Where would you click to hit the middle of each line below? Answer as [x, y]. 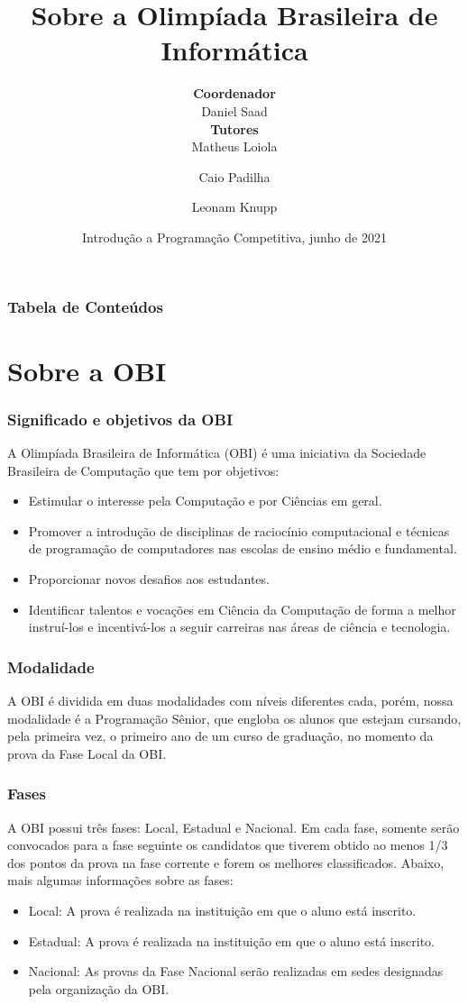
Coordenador [234, 93]
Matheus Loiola [234, 146]
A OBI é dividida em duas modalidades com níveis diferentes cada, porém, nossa [230, 700]
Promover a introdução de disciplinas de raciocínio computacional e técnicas [239, 530]
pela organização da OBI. [99, 988]
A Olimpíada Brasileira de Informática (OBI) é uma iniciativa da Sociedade [217, 452]
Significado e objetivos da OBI [120, 419]
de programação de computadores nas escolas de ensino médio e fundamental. [243, 548]
